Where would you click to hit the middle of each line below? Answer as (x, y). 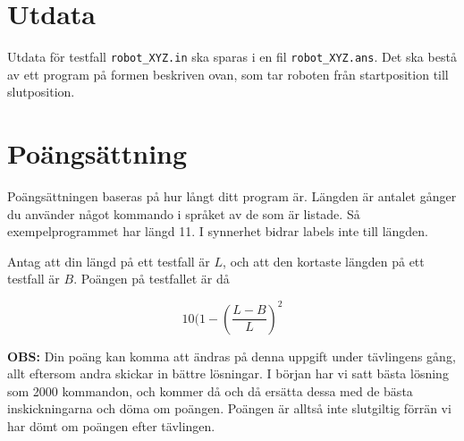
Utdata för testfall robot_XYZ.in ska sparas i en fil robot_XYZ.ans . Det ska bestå (232, 57)
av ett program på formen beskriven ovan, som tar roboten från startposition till (228, 74)
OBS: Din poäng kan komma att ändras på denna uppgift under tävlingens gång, (232, 356)
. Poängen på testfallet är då (152, 279)
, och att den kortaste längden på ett (324, 261)
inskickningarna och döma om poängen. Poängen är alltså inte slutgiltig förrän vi (229, 408)
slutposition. (41, 92)
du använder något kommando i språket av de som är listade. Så (184, 213)
